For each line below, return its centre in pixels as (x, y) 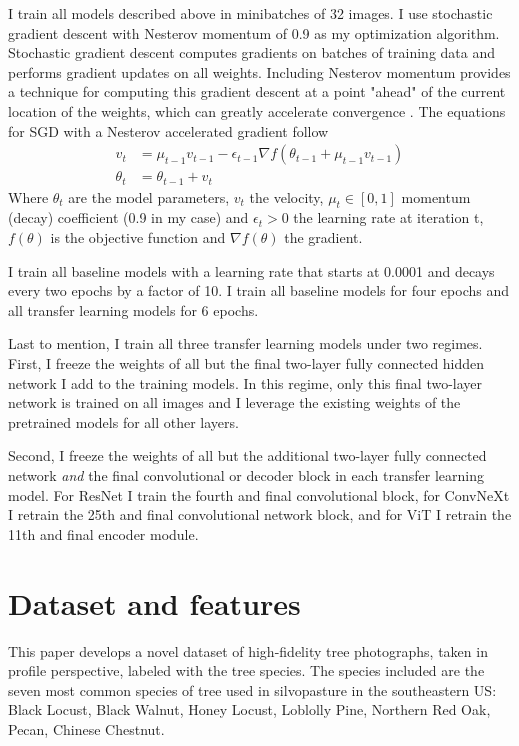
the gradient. (323, 237)
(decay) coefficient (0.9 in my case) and (128, 217)
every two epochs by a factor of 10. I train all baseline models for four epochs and (258, 290)
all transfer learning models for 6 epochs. (133, 309)
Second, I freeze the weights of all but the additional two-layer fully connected (247, 455)
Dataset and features (154, 602)
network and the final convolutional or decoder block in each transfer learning (246, 475)
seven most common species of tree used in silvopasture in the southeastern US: (252, 689)
